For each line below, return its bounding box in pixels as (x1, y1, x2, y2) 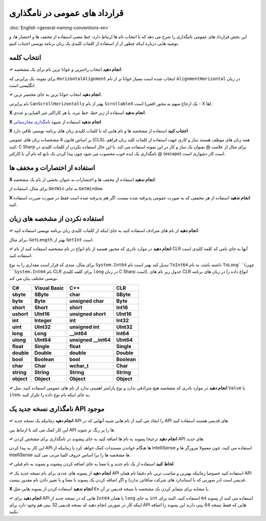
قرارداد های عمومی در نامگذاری (9, 7, 124, 18)
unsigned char (69, 297, 104, 304)
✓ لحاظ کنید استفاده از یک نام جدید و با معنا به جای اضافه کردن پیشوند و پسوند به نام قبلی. (9, 461, 175, 467)
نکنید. (9, 509, 19, 515)
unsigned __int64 (69, 336, 111, 343)
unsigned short (69, 310, 106, 317)
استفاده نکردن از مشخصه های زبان (9, 215, 104, 223)
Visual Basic (34, 284, 64, 291)
